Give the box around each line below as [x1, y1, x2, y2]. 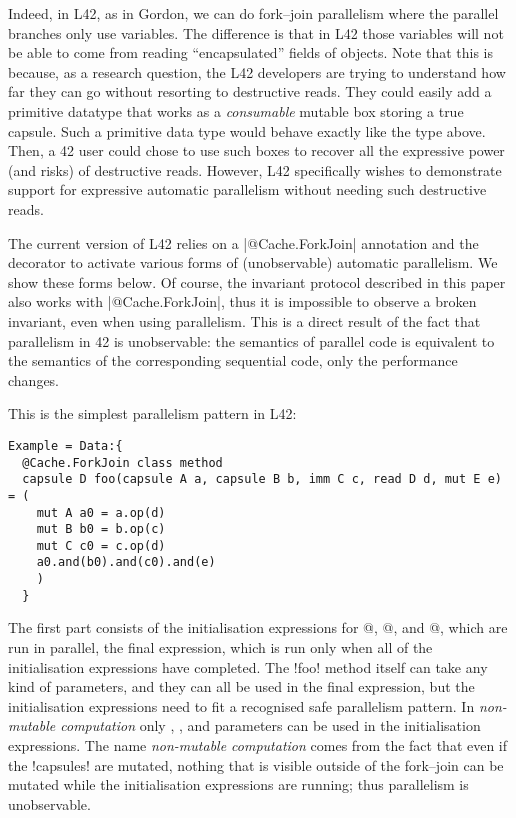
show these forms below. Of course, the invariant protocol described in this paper [8, 271, 506, 292]
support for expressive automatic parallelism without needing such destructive [8, 179, 487, 200]
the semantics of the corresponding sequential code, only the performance [8, 350, 458, 371]
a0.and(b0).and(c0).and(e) [36, 555, 216, 570]
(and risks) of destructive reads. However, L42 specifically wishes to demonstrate [8, 159, 502, 180]
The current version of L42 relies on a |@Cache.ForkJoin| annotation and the [8, 232, 479, 253]
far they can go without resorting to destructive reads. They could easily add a [8, 81, 492, 102]
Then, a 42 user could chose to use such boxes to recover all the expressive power [8, 140, 505, 161]
